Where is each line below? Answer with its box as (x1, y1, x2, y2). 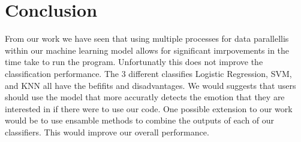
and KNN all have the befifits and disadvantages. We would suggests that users (5, 79, 296, 91)
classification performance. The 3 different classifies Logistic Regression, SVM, (5, 67, 292, 79)
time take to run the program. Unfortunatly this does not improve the (5, 55, 263, 68)
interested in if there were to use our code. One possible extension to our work (5, 102, 293, 115)
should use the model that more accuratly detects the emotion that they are (5, 91, 285, 103)
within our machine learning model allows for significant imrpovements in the (5, 44, 290, 56)
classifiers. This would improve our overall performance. (5, 125, 209, 138)
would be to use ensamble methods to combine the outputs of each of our (5, 114, 275, 126)
